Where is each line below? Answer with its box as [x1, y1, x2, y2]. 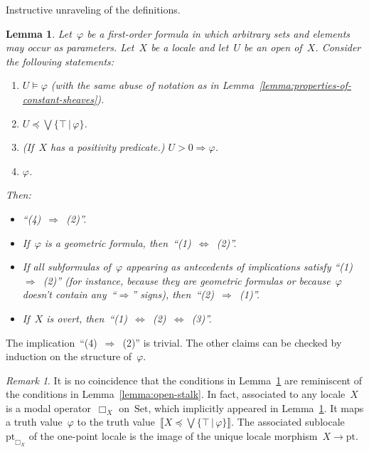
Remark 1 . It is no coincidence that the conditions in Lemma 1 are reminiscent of [6, 372, 362, 387]
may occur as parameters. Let [6, 40, 134, 55]
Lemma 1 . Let [6, 26, 72, 41]
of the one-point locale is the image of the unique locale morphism [28, 429, 318, 443]
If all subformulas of [22, 259, 111, 274]
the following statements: [6, 53, 114, 68]
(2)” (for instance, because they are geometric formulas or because [43, 273, 331, 288]
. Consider [315, 40, 361, 55]
